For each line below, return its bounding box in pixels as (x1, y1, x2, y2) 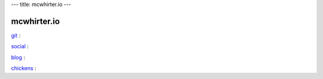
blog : (11, 53, 25, 61)
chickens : (11, 65, 36, 72)
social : (11, 43, 29, 50)
